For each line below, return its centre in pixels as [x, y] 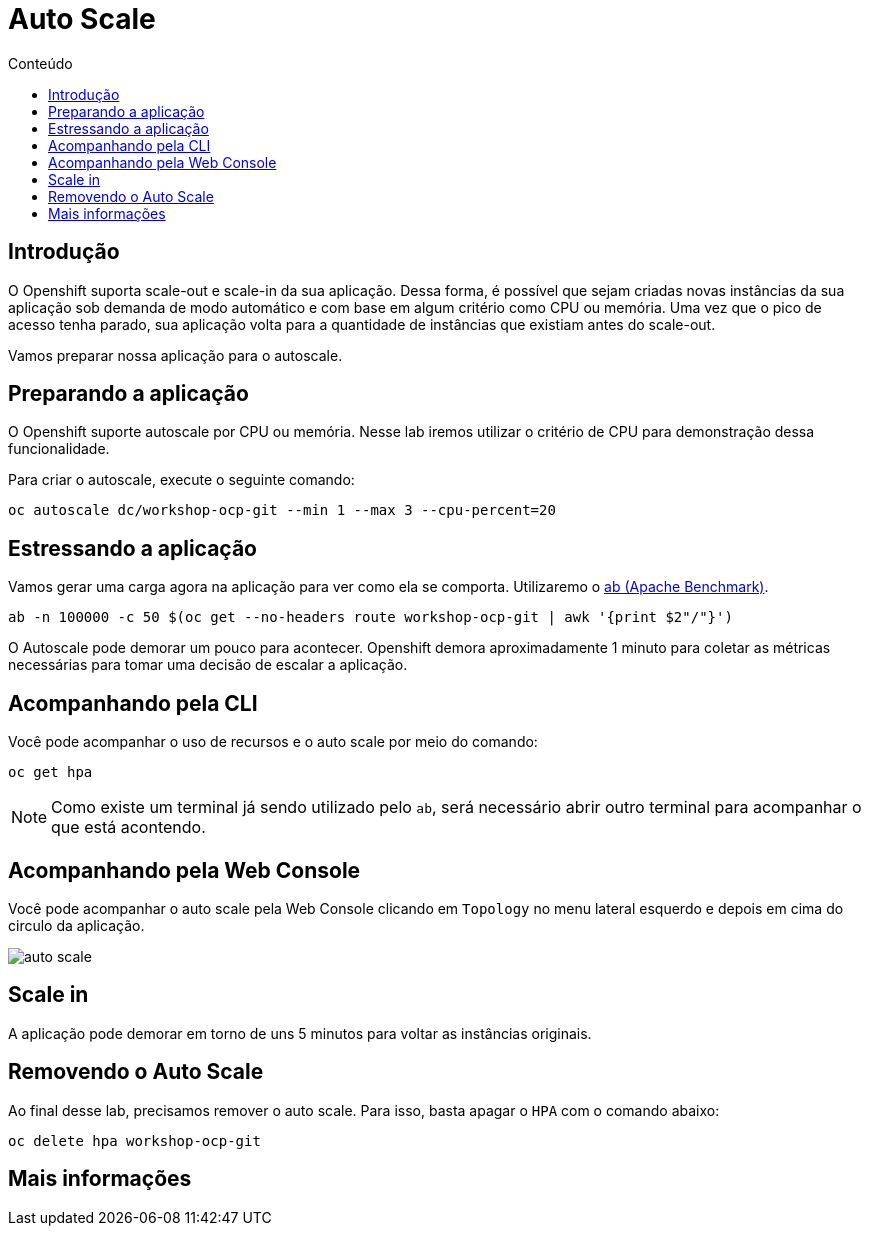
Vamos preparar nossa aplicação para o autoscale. [175, 355]
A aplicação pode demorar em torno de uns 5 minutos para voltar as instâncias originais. [300, 1033]
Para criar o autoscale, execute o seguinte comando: [181, 480]
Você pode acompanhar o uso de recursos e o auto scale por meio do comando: [273, 742]
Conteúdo [40, 63]
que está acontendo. [128, 827]
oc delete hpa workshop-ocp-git [134, 1140]
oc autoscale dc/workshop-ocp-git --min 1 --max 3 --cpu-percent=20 [282, 510]
